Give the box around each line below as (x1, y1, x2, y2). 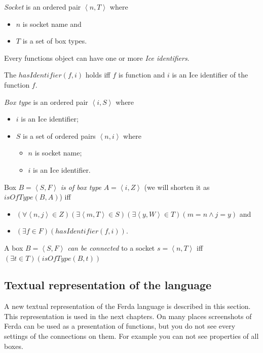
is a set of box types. (22, 35, 87, 46)
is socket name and (22, 18, 82, 29)
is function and (118, 69, 165, 80)
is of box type (60, 181, 102, 192)
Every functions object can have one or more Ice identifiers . (4, 52, 190, 63)
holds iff (85, 69, 110, 80)
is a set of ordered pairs (23, 130, 96, 141)
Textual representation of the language (4, 277, 212, 293)
